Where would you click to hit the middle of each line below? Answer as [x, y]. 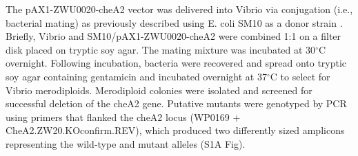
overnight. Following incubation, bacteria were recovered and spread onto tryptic [176, 63]
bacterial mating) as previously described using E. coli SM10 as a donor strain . [174, 22]
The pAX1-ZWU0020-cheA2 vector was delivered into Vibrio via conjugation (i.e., [179, 9]
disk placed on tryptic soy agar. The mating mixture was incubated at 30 [161, 49]
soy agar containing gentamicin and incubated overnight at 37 [136, 76]
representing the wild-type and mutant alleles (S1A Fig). [126, 143]
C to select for [300, 76]
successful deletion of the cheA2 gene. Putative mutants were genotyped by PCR [176, 103]
